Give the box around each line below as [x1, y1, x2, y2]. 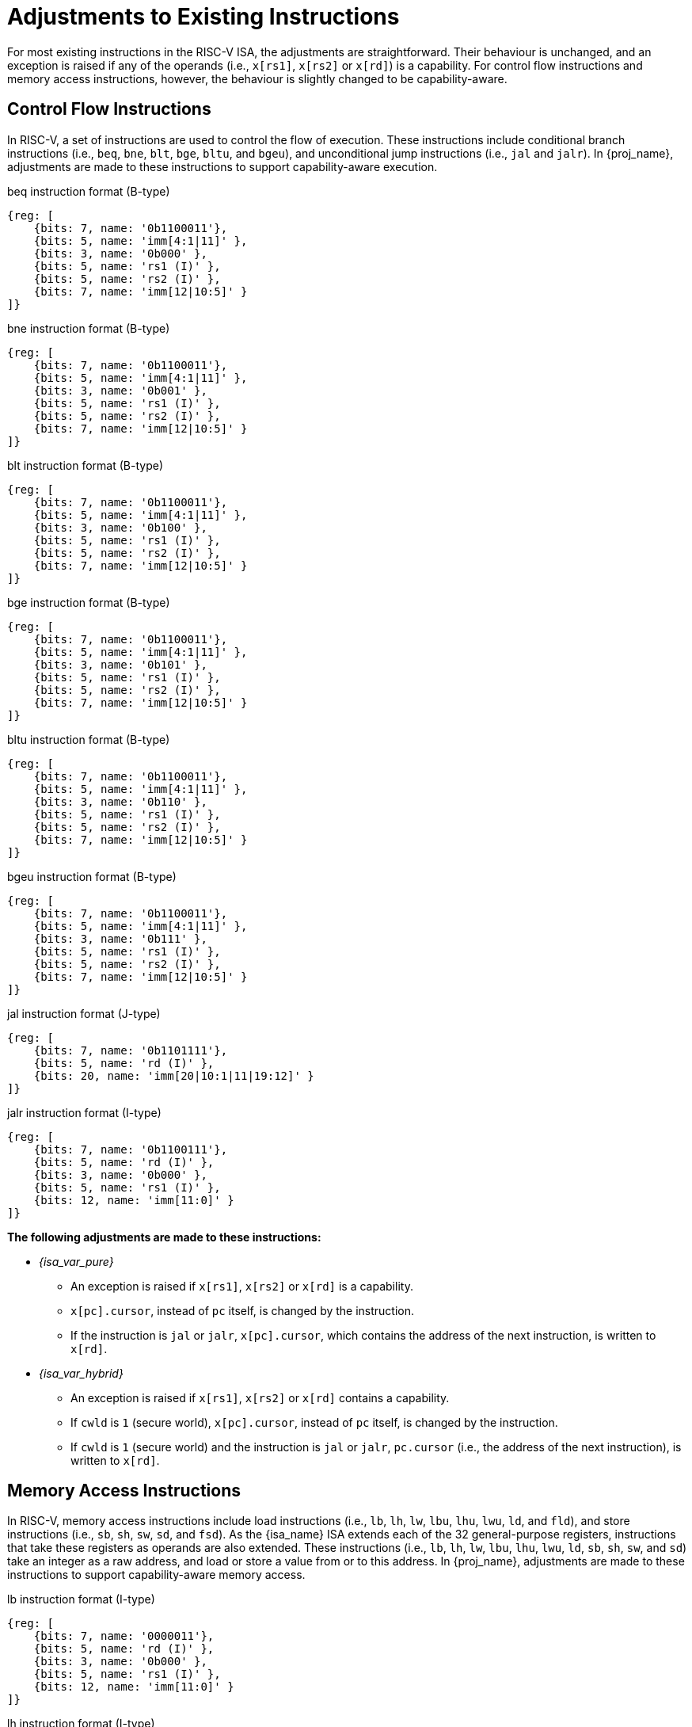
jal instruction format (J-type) [7, 1006, 161, 1020]
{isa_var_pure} [39, 1254, 114, 1268]
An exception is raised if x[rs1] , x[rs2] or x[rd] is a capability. [70, 1279, 413, 1293]
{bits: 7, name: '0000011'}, [33, 1630, 215, 1643]
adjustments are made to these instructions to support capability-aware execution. [7, 159, 438, 173]
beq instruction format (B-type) [7, 184, 170, 198]
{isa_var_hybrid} [39, 1366, 124, 1380]
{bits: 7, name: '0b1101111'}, [33, 1043, 228, 1057]
